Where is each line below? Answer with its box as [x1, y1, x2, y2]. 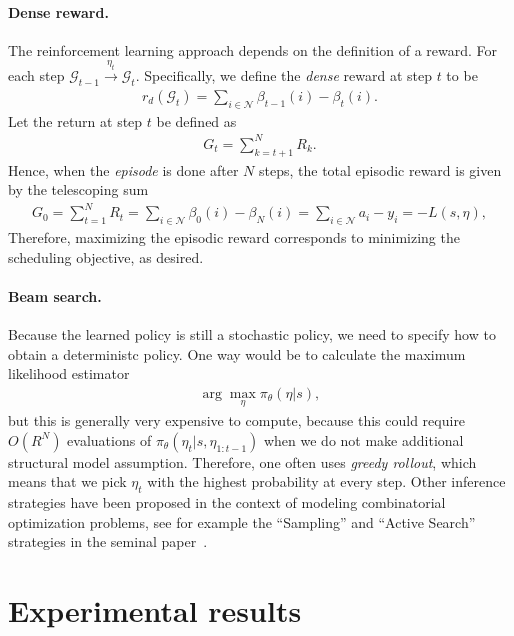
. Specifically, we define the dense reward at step [135, 65, 432, 86]
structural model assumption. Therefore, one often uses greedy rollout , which [8, 451, 477, 472]
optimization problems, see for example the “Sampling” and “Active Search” [8, 511, 476, 532]
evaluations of [67, 429, 152, 450]
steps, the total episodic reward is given [259, 159, 502, 180]
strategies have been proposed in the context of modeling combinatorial [8, 492, 446, 513]
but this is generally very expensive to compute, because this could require [8, 410, 466, 431]
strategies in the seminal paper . [8, 531, 208, 552]
